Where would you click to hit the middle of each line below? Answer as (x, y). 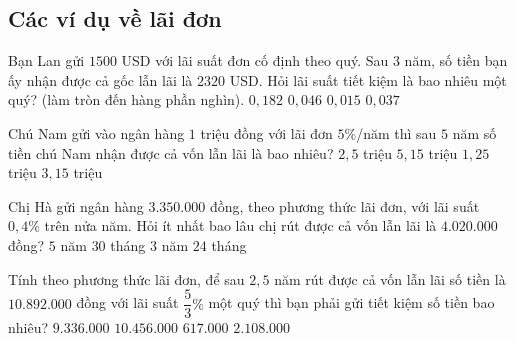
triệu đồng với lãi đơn (266, 132)
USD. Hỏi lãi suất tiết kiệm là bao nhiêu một (368, 79)
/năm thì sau (396, 132)
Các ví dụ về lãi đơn (115, 18)
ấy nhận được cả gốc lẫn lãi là (100, 79)
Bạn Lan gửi (46, 60)
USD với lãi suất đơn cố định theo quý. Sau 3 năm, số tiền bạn (314, 60)
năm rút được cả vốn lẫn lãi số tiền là (390, 278)
